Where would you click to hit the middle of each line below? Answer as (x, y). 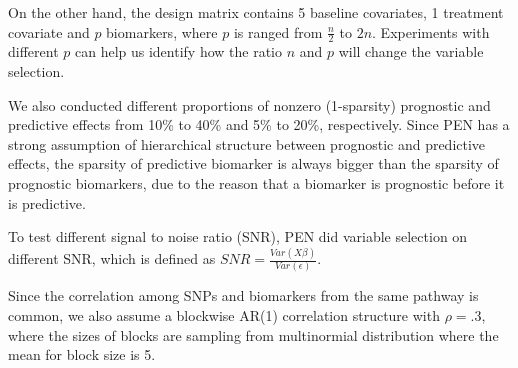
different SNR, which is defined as (112, 258)
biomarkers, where (162, 31)
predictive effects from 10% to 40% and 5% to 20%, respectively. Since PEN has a (259, 124)
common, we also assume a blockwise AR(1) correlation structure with (224, 314)
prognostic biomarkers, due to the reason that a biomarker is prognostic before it (256, 182)
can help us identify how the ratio (178, 51)
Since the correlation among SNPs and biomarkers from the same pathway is (243, 295)
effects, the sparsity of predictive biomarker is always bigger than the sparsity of (253, 163)
